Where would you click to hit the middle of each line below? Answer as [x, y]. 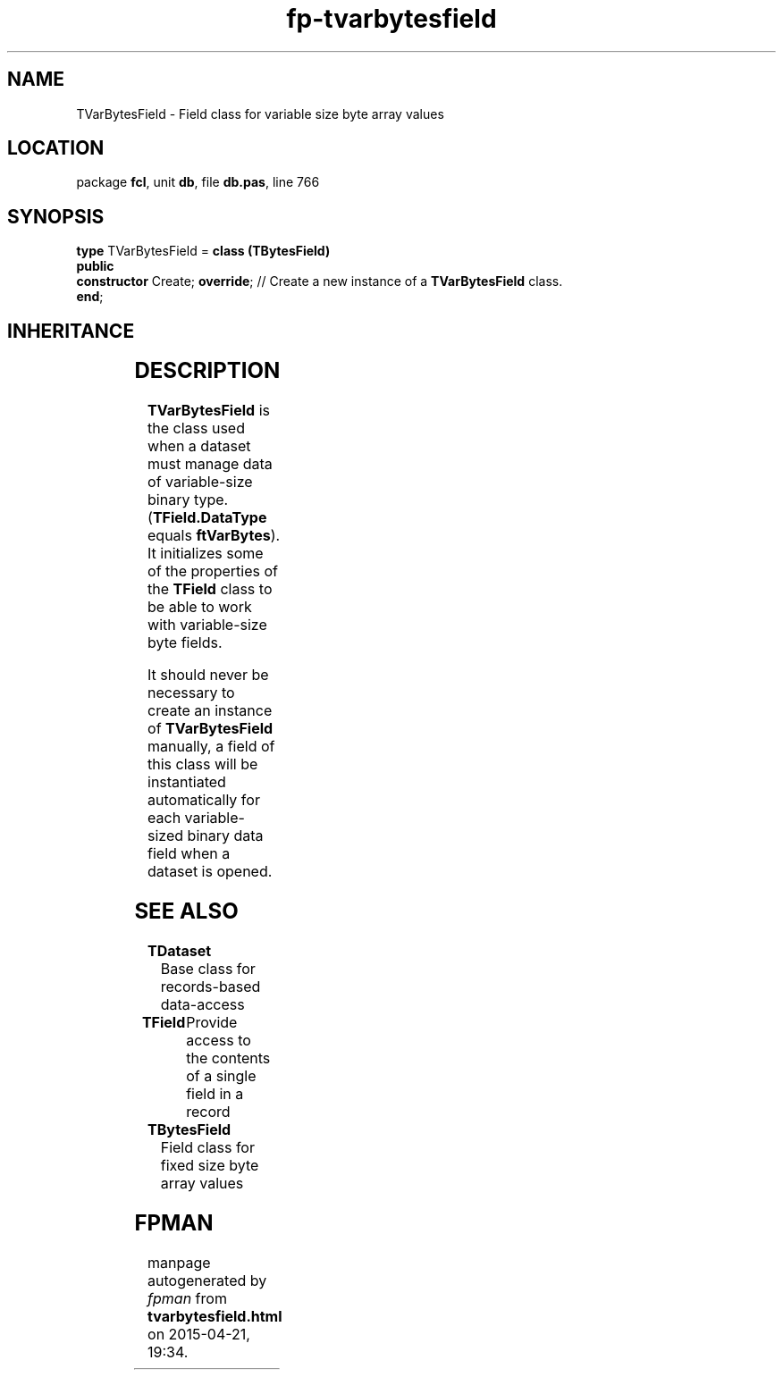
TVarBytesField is [209, 411]
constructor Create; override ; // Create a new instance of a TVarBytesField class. [320, 281]
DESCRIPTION [207, 371]
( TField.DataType [207, 518]
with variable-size [207, 625]
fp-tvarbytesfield [391, 19]
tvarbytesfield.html [215, 1316]
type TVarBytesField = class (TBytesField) [203, 251]
